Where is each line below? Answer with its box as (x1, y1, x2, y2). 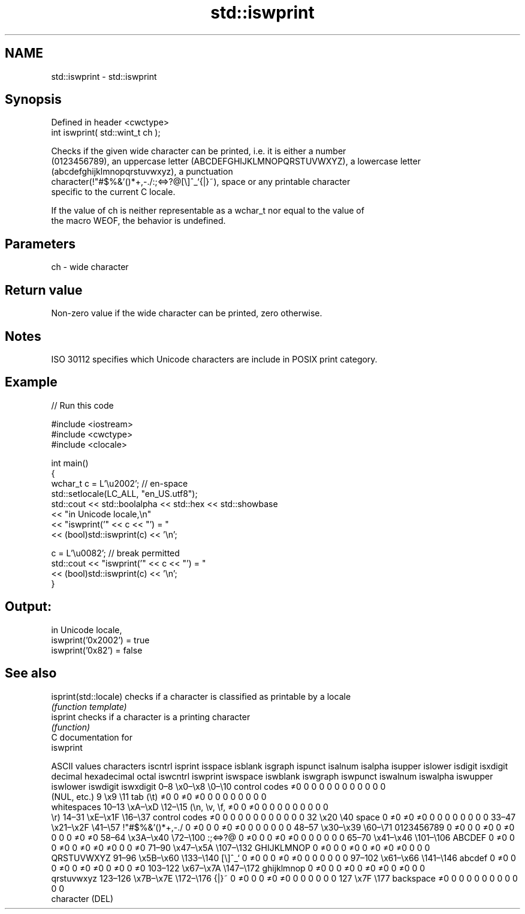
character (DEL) (51, 893, 114, 904)
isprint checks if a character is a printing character (51, 711, 251, 722)
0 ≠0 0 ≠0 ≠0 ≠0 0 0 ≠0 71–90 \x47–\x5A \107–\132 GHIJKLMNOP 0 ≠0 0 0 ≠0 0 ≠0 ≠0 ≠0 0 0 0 (51, 842, 430, 853)
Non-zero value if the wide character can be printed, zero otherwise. (51, 308, 322, 319)
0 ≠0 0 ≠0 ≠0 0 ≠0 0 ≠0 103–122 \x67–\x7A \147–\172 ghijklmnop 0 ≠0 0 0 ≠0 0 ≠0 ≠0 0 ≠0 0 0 (51, 862, 426, 873)
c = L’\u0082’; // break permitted (51, 547, 180, 558)
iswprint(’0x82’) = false (51, 645, 143, 655)
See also (5, 666, 57, 681)
